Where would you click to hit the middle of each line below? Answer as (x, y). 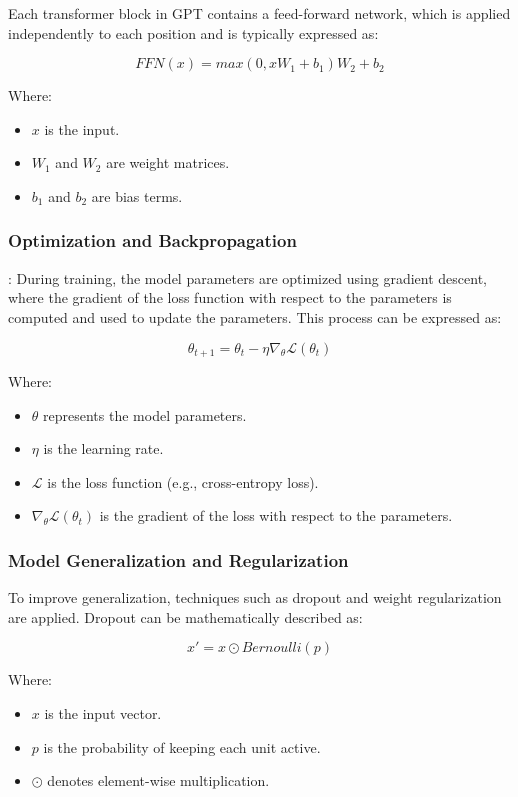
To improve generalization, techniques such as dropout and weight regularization (255, 597)
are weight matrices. (168, 162)
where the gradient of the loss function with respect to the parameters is (230, 297)
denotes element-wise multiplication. (158, 780)
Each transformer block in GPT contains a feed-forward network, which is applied (259, 13)
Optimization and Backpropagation (152, 240)
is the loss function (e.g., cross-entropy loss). (183, 481)
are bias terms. (137, 195)
